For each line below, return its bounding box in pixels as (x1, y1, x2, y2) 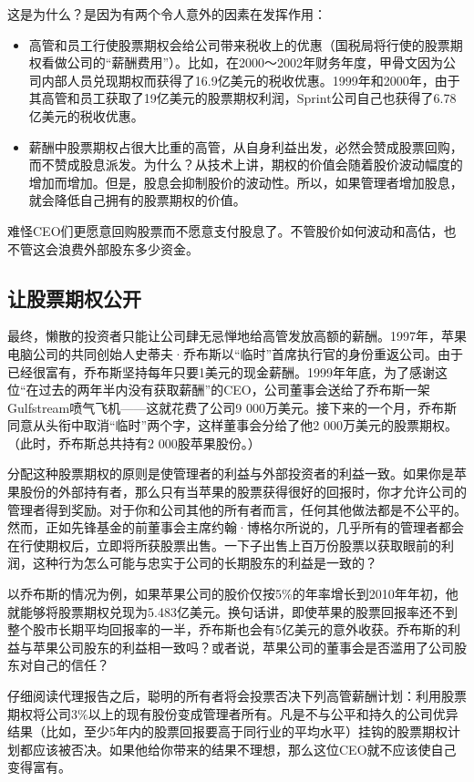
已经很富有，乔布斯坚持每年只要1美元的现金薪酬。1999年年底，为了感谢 (7, 362, 435, 381)
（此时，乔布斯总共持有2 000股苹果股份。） (7, 433, 261, 452)
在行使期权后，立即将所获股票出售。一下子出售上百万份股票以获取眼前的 (7, 535, 441, 554)
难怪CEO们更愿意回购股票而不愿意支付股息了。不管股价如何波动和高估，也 (7, 221, 457, 240)
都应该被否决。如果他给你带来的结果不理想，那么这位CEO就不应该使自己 (19, 739, 457, 758)
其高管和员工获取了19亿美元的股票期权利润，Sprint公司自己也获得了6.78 (28, 88, 457, 108)
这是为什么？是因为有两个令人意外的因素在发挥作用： (7, 5, 326, 23)
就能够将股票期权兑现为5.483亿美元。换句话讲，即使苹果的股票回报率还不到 (7, 602, 458, 621)
